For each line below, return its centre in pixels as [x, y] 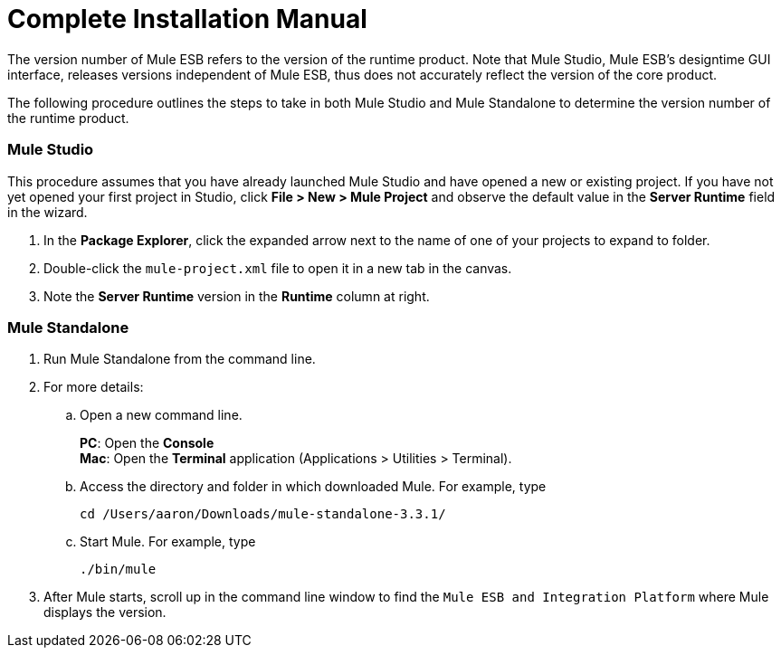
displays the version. [105, 612]
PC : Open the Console [147, 443]
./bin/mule [118, 570]
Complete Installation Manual [187, 19]
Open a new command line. [161, 415]
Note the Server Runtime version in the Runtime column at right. [237, 296]
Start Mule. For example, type [168, 542]
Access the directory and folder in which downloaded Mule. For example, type [313, 487]
